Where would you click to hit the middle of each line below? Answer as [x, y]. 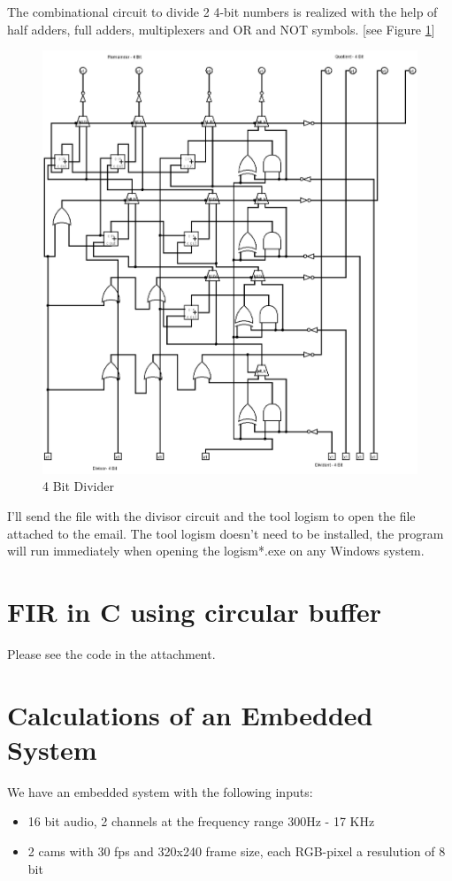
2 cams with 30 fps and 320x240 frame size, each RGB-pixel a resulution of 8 [237, 851]
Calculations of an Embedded [190, 714]
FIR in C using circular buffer [195, 612]
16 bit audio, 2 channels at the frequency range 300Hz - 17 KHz [201, 821]
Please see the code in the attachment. [111, 653]
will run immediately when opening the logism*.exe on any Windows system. [216, 551]
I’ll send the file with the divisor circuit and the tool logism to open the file [211, 516]
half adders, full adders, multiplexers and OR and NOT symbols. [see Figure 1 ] [221, 29]
